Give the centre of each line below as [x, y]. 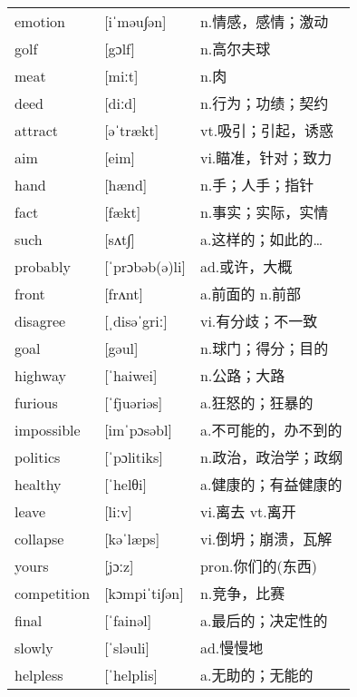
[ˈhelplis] [131, 674]
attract [37, 130]
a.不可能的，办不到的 [271, 430]
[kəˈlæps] [132, 538]
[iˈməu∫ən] [135, 21]
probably [43, 266]
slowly [34, 647]
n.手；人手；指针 [257, 185]
